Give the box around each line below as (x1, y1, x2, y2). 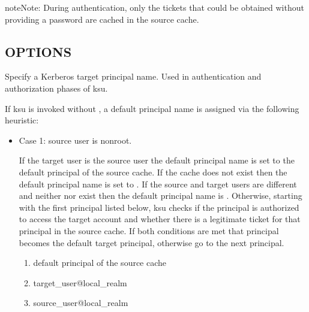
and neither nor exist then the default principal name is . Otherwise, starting (19, 189, 302, 202)
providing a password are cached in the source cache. (5, 13, 199, 25)
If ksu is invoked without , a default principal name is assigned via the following (5, 102, 299, 114)
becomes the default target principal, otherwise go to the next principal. (19, 236, 284, 249)
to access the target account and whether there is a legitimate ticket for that (19, 213, 301, 225)
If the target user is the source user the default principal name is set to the (19, 154, 295, 166)
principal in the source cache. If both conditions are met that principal (19, 224, 279, 237)
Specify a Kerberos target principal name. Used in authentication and (5, 70, 262, 83)
